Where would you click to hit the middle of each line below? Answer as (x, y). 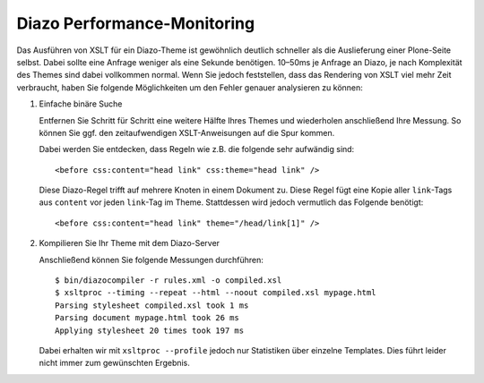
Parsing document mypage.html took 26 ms (147, 318)
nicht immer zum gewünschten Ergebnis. (114, 363)
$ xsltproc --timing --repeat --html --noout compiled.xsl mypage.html (216, 293)
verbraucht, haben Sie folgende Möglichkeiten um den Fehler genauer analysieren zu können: (190, 87)
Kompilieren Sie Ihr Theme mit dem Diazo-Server (129, 243)
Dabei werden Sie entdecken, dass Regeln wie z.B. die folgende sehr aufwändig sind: (197, 149)
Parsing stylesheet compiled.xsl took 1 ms (152, 305)
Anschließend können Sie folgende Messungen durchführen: (151, 260)
